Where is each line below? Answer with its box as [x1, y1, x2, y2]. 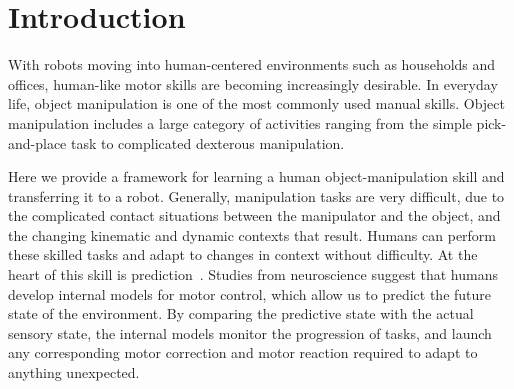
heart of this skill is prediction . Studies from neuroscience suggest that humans [8, 264, 499, 285]
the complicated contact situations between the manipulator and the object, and [8, 205, 501, 226]
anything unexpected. [8, 362, 140, 383]
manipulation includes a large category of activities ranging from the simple [8, 112, 472, 133]
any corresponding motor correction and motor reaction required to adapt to [8, 342, 478, 363]
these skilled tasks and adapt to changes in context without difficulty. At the [8, 244, 478, 265]
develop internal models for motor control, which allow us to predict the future [8, 283, 492, 304]
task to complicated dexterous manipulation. [70, 132, 345, 153]
